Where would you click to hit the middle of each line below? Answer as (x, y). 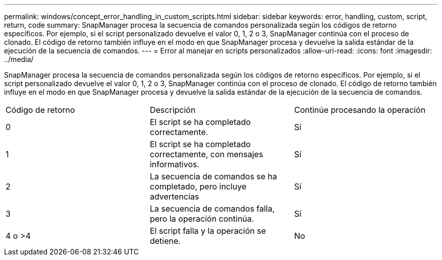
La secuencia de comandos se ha (213, 176)
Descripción (173, 110)
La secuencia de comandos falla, (212, 209)
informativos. (175, 164)
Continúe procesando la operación (360, 110)
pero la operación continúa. (202, 219)
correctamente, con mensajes (206, 154)
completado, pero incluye (198, 186)
